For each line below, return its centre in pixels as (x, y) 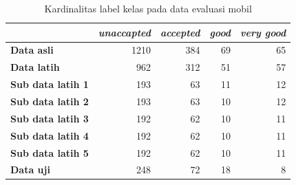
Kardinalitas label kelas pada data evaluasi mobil (148, 8)
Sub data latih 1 (50, 84)
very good (263, 32)
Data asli (32, 50)
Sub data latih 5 (50, 152)
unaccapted (124, 32)
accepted (180, 32)
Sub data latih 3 (50, 118)
